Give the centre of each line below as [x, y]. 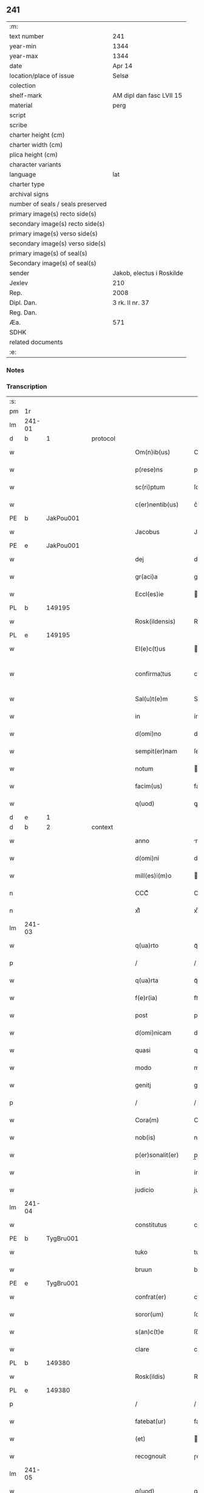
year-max [24, 56]
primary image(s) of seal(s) [49, 253]
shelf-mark [26, 95]
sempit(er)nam [156, 751]
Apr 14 [122, 66]
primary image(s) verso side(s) [54, 233]
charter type [27, 184]
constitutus [151, 1225]
